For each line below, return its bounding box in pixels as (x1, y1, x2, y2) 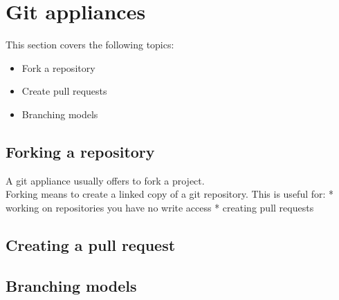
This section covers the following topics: (6, 37, 174, 52)
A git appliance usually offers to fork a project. (6, 173, 205, 187)
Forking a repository (6, 140, 155, 162)
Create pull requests (21, 84, 107, 98)
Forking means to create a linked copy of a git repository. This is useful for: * (6, 187, 334, 201)
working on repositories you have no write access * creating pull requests (6, 200, 314, 214)
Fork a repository (21, 60, 95, 75)
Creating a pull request (6, 234, 176, 255)
